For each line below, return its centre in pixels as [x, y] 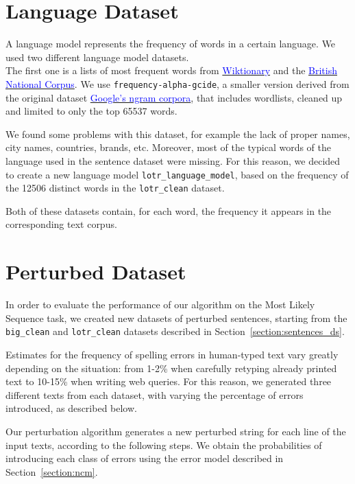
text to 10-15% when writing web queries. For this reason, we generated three [169, 381]
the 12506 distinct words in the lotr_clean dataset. [115, 188]
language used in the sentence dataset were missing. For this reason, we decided [173, 160]
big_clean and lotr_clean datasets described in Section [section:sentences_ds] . [175, 331]
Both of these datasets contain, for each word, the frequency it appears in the [169, 210]
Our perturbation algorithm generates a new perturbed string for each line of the [176, 431]
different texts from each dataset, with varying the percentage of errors [155, 394]
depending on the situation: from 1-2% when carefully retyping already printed [171, 368]
